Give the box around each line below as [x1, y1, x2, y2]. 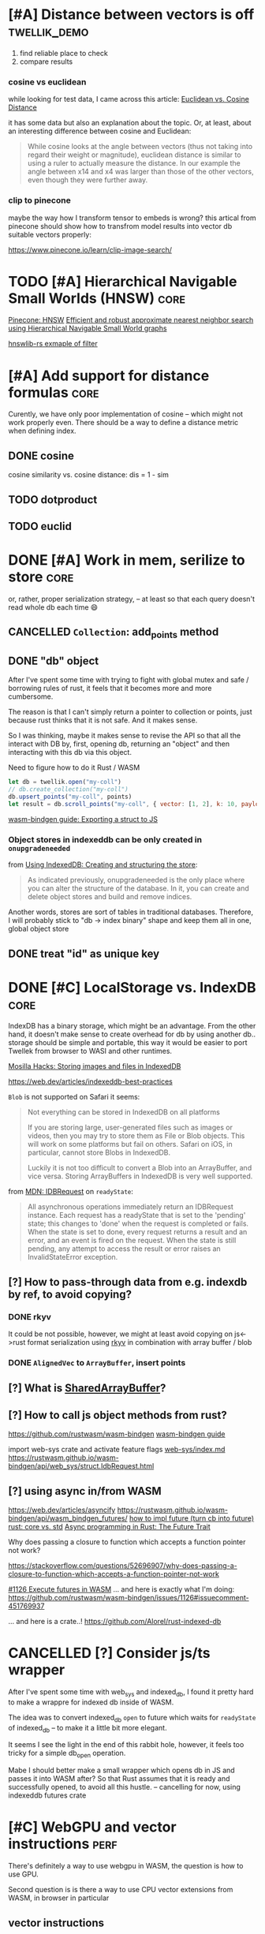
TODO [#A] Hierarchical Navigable [8, 272, 237, 290]
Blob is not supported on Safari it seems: [8, 1092, 140, 1102]
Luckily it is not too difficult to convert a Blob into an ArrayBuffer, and [27, 1163, 252, 1173]
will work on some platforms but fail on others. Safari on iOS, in [27, 1140, 233, 1149]
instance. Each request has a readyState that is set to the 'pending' [27, 1211, 246, 1220]
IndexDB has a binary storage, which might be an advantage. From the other [8, 1021, 256, 1031]
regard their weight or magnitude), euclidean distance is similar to [27, 150, 242, 159]
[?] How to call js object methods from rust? [8, 1408, 227, 1421]
